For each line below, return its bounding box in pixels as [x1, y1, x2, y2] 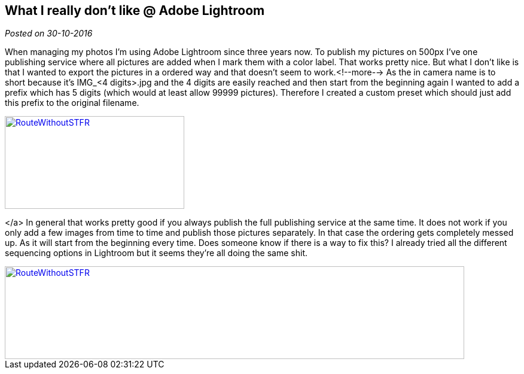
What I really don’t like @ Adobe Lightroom [5, 3, 265, 18]
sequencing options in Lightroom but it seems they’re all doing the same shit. [5, 248, 307, 259]
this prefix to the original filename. [5, 98, 139, 108]
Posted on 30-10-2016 [5, 28, 93, 39]
